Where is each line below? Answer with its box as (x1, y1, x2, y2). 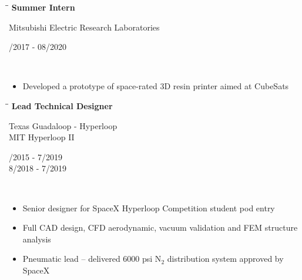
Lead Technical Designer (11, 99, 113, 112)
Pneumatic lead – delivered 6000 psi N (22, 252, 162, 265)
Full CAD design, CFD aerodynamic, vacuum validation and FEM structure (22, 221, 298, 234)
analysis (22, 232, 51, 245)
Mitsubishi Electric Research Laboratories (9, 21, 160, 33)
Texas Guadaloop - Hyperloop (9, 119, 118, 131)
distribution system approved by (167, 252, 284, 265)
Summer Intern (11, 1, 75, 13)
